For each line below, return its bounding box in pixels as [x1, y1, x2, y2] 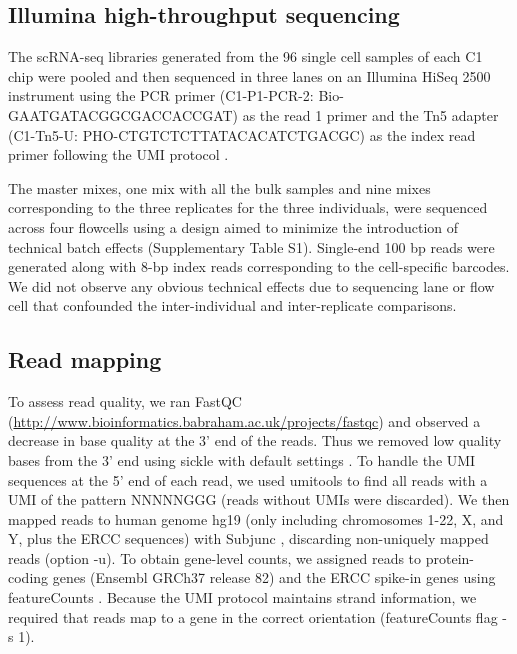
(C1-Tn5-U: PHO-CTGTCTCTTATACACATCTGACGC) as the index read [8, 124, 476, 145]
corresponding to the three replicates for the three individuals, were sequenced [8, 197, 488, 218]
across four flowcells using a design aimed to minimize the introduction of [8, 216, 459, 237]
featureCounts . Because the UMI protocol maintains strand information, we [8, 587, 477, 608]
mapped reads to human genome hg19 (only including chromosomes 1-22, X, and [8, 508, 504, 529]
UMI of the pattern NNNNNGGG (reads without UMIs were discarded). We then [8, 489, 510, 510]
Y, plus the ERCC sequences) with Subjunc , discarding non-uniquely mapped [8, 528, 489, 549]
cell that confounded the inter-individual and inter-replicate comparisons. [8, 295, 457, 316]
